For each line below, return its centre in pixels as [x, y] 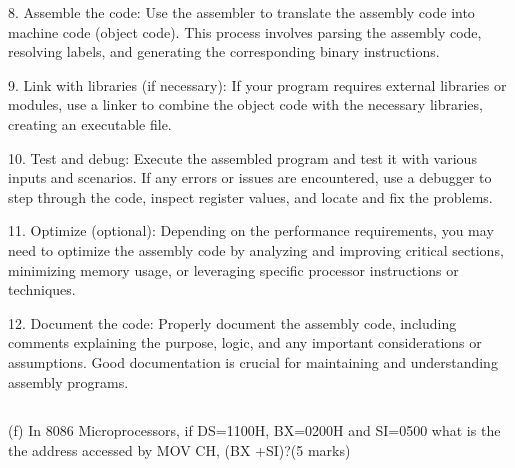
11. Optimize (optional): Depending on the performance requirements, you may [251, 230]
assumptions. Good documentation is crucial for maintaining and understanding [253, 361]
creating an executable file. [90, 123]
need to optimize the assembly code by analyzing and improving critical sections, [256, 249]
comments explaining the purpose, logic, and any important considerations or [245, 342]
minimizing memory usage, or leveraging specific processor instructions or [233, 269]
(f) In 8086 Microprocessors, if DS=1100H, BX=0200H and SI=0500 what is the [254, 430]
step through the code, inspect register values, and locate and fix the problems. [250, 196]
